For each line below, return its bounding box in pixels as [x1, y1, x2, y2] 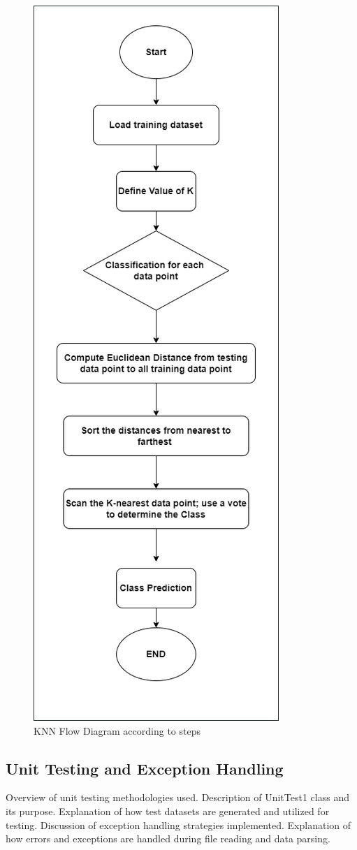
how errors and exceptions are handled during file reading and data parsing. [6, 831, 330, 846]
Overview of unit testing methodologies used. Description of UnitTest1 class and [6, 790, 349, 805]
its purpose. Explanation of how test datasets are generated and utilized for [6, 803, 330, 818]
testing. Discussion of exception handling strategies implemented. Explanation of [6, 817, 351, 832]
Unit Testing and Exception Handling [6, 757, 284, 779]
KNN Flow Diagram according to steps [34, 723, 201, 738]
